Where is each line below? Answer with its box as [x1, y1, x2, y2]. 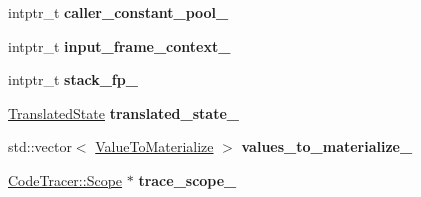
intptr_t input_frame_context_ [8, 35, 231, 56]
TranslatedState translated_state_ [8, 102, 239, 123]
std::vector [8, 136, 72, 157]
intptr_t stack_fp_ [8, 69, 138, 90]
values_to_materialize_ [241, 136, 413, 157]
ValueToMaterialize [95, 136, 214, 157]
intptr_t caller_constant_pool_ [8, 2, 229, 22]
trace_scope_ [138, 169, 237, 190]
